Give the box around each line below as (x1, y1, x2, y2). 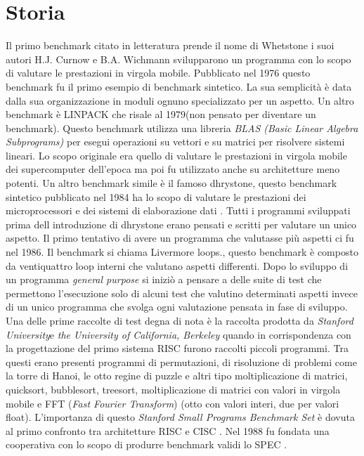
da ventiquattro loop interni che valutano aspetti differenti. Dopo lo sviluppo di (6, 258, 349, 273)
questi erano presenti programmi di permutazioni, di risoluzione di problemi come (6, 354, 357, 369)
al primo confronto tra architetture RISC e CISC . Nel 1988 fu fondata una (6, 423, 330, 438)
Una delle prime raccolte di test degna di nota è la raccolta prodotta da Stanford (6, 313, 353, 327)
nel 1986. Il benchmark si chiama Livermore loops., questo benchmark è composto (6, 245, 358, 259)
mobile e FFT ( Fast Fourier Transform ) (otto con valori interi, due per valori (6, 396, 339, 410)
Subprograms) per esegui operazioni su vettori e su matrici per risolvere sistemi (6, 134, 345, 149)
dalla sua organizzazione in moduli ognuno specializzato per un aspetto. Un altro (6, 93, 354, 108)
